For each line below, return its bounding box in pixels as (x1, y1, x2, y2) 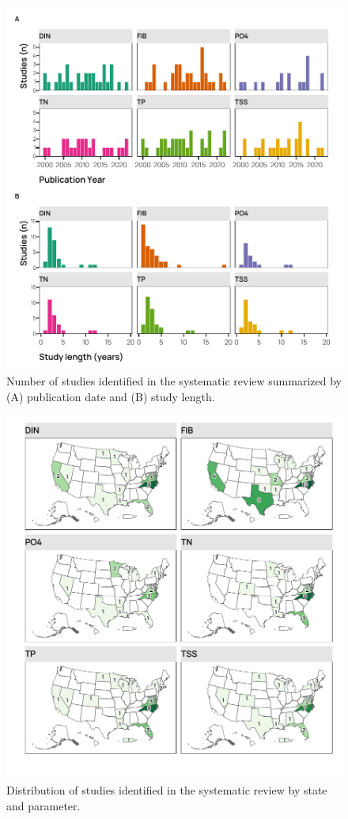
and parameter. (6, 797, 81, 813)
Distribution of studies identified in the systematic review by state (6, 782, 327, 798)
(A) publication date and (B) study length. (6, 388, 215, 404)
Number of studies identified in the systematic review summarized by (6, 372, 342, 389)
